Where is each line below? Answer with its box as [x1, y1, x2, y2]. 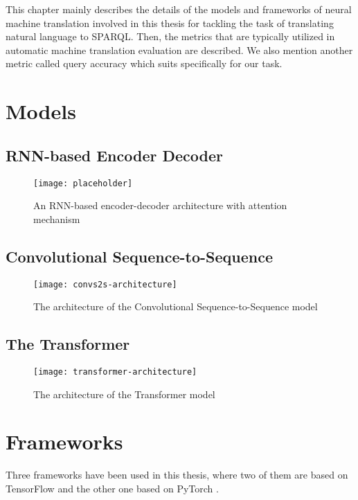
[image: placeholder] [33, 178, 133, 188]
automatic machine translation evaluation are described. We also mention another [6, 42, 353, 57]
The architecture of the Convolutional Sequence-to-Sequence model [33, 299, 318, 314]
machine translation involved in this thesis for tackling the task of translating [6, 15, 334, 30]
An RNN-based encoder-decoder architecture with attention [33, 198, 287, 213]
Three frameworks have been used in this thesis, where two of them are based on [6, 467, 348, 482]
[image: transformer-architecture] [33, 367, 197, 377]
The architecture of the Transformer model [33, 386, 215, 401]
